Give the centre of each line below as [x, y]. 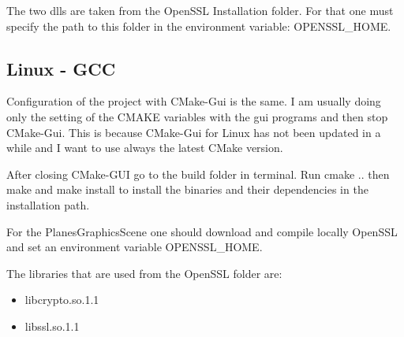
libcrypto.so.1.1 [62, 300]
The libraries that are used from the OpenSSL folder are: [144, 273]
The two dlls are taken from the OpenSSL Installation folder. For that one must [200, 10]
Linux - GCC [61, 68]
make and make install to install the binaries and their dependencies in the [187, 189]
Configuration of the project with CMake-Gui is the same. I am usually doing [194, 101]
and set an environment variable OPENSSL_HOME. [135, 247]
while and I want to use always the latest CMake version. [145, 148]
